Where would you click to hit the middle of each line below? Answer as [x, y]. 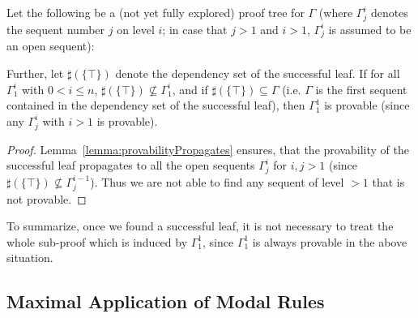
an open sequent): [51, 46]
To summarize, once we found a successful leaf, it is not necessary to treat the [200, 226]
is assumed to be [370, 29]
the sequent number [56, 29]
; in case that [195, 29]
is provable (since [367, 105]
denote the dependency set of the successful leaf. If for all [258, 73]
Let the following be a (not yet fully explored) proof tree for [156, 12]
